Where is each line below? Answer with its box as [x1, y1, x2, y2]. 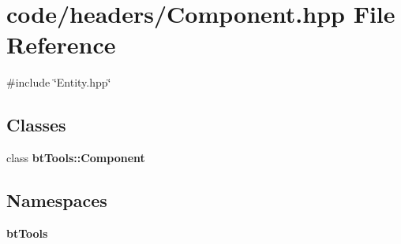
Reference [6, 28, 116, 61]
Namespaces [6, 188, 107, 213]
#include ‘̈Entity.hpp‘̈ [6, 74, 111, 91]
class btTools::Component [6, 150, 145, 166]
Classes [6, 113, 66, 137]
